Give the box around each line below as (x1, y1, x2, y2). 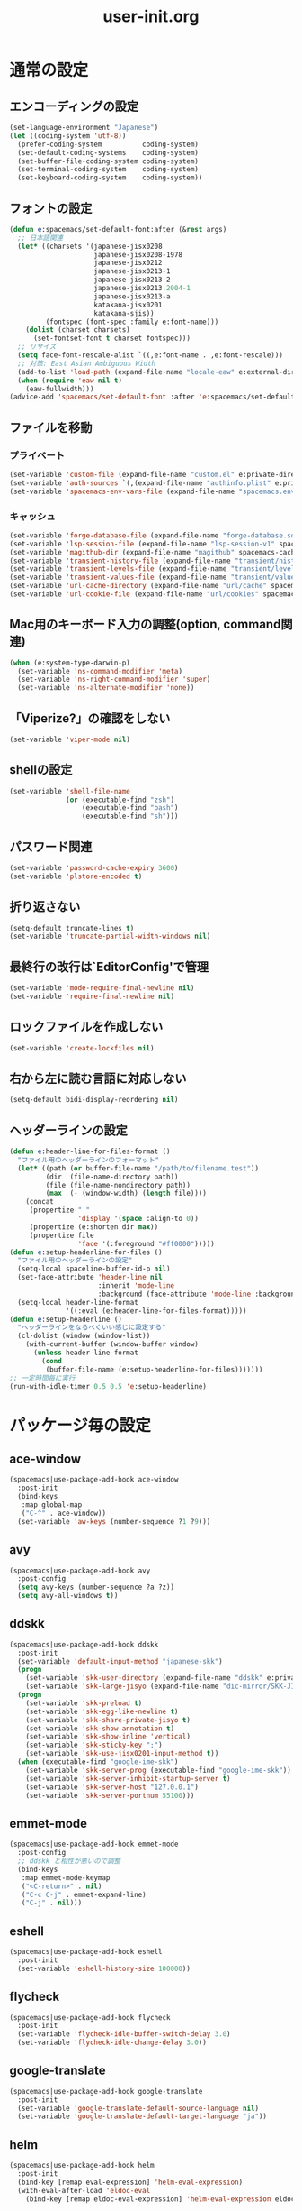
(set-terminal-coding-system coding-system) (17, 165, 200, 174)
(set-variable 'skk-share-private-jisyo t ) (25, 1715, 191, 1724)
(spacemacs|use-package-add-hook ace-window (9, 1475, 179, 1484)
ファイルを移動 (9, 419, 93, 435)
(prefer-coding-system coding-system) (17, 140, 200, 149)
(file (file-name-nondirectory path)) (45, 1180, 191, 1189)
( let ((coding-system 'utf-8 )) (9, 131, 127, 141)
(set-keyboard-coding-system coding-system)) (17, 173, 203, 182)
